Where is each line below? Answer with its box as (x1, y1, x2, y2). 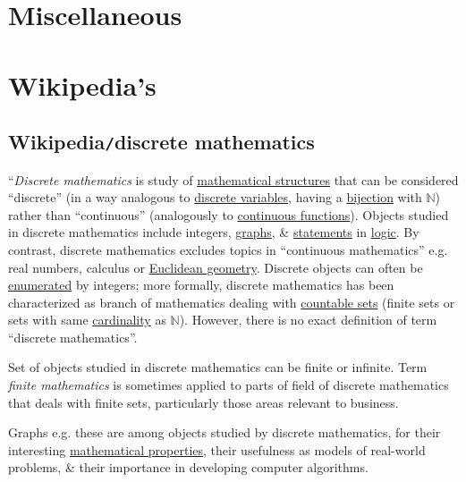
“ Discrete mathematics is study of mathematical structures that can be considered (8, 170, 459, 189)
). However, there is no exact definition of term (179, 310, 437, 329)
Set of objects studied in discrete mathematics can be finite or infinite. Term (8, 358, 428, 376)
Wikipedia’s (8, 66, 157, 103)
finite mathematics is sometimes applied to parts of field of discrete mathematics (8, 376, 449, 394)
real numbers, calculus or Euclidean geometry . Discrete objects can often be (8, 258, 423, 276)
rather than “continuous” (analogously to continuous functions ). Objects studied (8, 205, 449, 224)
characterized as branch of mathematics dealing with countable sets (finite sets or (8, 292, 455, 311)
